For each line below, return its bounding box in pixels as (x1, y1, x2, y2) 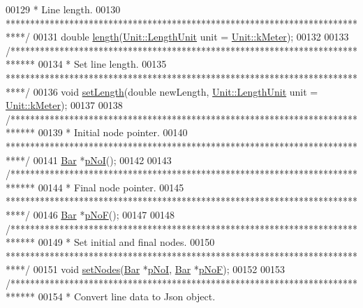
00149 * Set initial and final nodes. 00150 (38, 235, 215, 249)
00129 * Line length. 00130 (6, 2, 121, 16)
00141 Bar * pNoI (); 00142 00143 (33, 152, 172, 167)
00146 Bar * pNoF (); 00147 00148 (33, 207, 175, 221)
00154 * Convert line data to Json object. (38, 289, 216, 304)
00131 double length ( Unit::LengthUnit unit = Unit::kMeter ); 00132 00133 (33, 29, 349, 44)
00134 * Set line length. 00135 (38, 57, 167, 71)
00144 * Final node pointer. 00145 (38, 179, 184, 194)
